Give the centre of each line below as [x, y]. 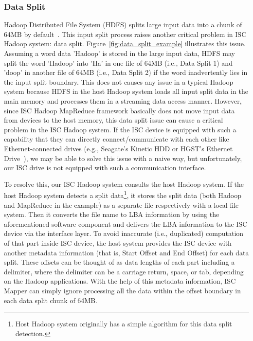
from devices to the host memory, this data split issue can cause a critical [114, 120]
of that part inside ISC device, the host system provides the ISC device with [118, 242]
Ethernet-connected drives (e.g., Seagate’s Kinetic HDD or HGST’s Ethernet [118, 148]
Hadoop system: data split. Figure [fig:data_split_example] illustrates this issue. [125, 44]
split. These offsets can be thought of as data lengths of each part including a [119, 262]
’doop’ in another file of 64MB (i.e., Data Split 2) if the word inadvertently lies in [126, 72]
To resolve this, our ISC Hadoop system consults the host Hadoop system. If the [124, 184]
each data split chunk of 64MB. [51, 300]
